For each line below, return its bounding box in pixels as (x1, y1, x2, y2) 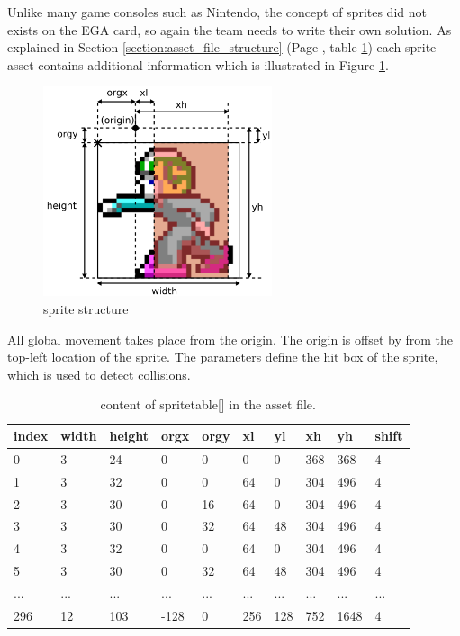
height (109, 426, 149, 445)
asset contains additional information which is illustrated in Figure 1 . (7, 55, 389, 74)
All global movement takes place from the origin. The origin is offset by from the (7, 329, 454, 348)
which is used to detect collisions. (7, 364, 191, 383)
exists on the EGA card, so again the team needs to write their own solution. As (7, 20, 452, 39)
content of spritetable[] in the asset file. (100, 395, 316, 414)
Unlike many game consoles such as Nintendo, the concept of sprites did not (7, 3, 427, 21)
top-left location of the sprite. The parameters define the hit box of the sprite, (7, 347, 438, 366)
